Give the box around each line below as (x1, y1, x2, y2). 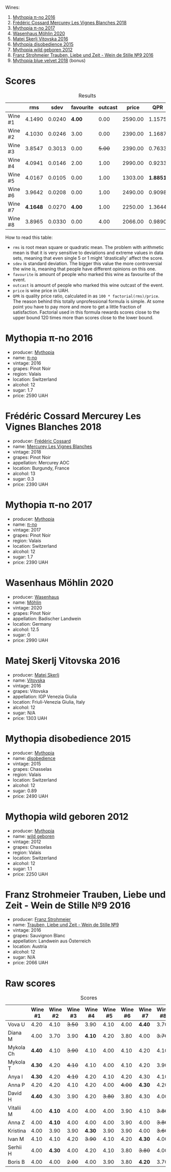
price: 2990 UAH (12, 637, 48, 643)
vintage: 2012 (12, 839, 42, 845)
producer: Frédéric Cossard (12, 438, 71, 444)
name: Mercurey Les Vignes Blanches (12, 443, 93, 450)
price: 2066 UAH (12, 960, 48, 966)
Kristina (8, 1127, 26, 1134)
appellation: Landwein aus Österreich (12, 938, 91, 944)
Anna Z (8, 1119, 25, 1126)
